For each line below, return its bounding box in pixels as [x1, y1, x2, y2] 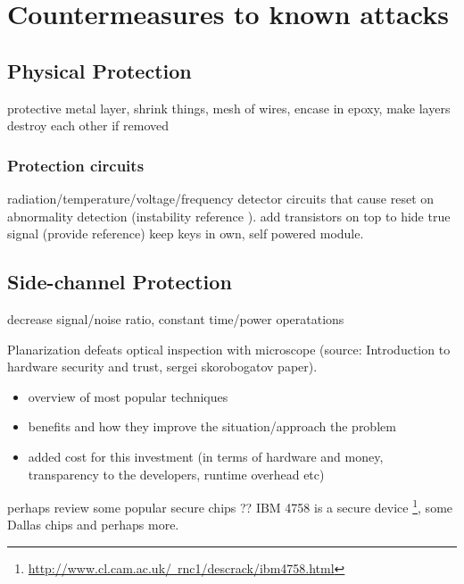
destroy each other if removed [7, 116, 170, 135]
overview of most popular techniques [28, 387, 228, 405]
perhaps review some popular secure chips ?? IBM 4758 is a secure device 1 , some [7, 496, 453, 516]
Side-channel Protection [7, 268, 232, 296]
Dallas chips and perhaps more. [7, 515, 179, 534]
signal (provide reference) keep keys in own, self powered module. [7, 224, 364, 243]
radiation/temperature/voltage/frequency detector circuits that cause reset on [7, 188, 435, 207]
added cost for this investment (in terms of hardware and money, [28, 446, 384, 465]
